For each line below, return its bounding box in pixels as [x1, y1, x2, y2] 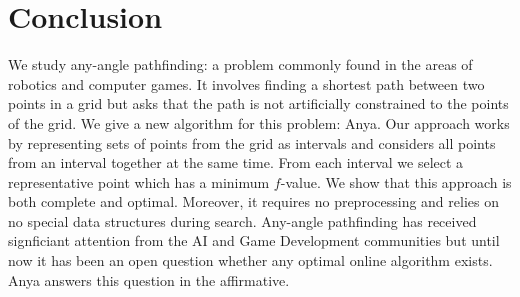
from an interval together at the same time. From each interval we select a [8, 152, 464, 173]
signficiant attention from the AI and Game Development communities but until [8, 230, 500, 251]
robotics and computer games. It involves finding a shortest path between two [8, 73, 485, 94]
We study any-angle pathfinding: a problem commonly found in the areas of [8, 54, 473, 75]
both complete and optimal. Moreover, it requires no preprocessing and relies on [8, 191, 499, 212]
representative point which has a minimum [8, 171, 270, 192]
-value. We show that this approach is [280, 171, 512, 192]
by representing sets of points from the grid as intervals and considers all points [8, 132, 496, 153]
